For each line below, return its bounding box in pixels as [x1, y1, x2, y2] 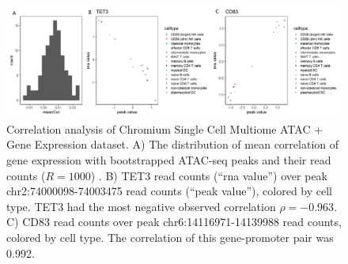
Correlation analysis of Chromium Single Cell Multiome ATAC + [6, 120, 323, 137]
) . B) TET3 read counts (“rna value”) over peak [90, 167, 327, 183]
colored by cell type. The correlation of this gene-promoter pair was [6, 228, 334, 245]
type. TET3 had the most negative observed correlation [6, 198, 276, 214]
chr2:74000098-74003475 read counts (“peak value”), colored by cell [6, 183, 333, 199]
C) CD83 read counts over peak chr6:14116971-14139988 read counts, [6, 213, 342, 230]
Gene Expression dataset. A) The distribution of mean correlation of [6, 136, 339, 153]
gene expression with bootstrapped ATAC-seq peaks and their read [6, 151, 331, 168]
